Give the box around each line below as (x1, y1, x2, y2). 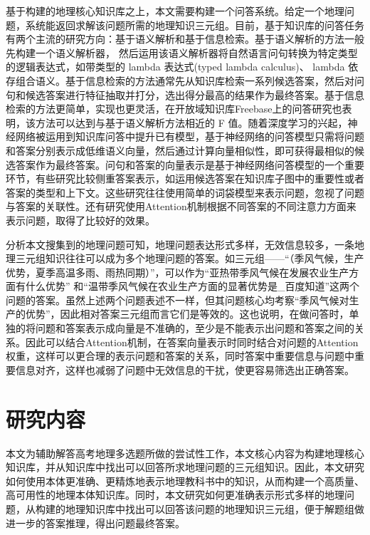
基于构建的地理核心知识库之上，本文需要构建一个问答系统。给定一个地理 (6, 4, 344, 18)
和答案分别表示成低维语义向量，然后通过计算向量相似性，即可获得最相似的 (6, 142, 354, 157)
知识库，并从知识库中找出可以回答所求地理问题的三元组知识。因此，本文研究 (6, 459, 364, 474)
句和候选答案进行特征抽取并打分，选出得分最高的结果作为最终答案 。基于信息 (6, 87, 364, 102)
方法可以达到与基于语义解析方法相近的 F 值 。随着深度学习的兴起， (35, 115, 348, 130)
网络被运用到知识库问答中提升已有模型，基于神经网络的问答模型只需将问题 (15, 129, 364, 144)
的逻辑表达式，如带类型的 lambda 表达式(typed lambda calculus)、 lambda (6, 59, 345, 74)
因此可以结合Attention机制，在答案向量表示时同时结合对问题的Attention (25, 334, 359, 349)
